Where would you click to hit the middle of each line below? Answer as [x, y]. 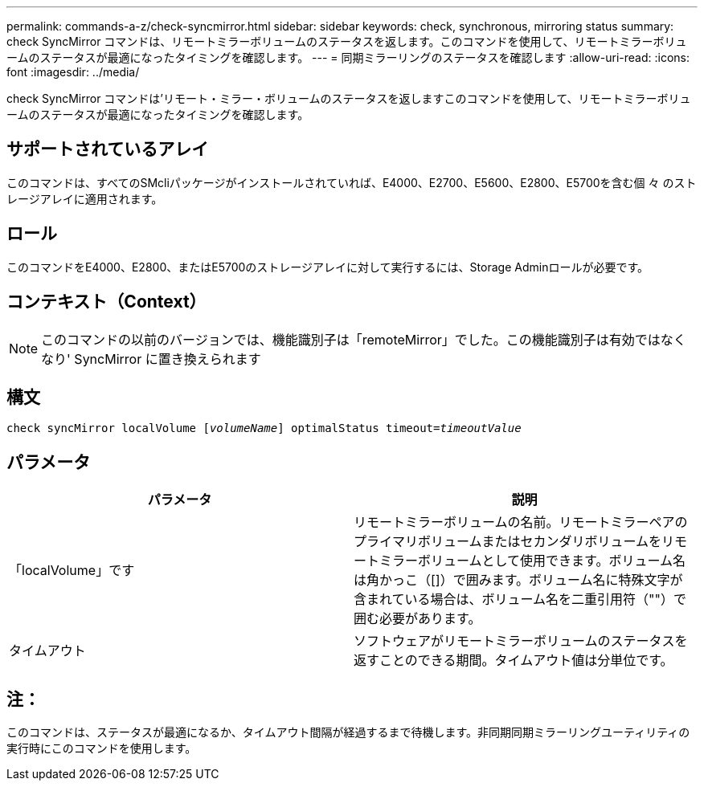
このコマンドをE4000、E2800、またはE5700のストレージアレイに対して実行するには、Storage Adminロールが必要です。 [328, 267]
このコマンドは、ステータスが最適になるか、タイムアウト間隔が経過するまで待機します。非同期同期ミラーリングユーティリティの [348, 732]
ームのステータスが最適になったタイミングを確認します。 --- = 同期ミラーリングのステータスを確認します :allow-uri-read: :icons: [348, 57]
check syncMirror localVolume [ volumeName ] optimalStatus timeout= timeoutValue [264, 428]
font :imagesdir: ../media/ [73, 72]
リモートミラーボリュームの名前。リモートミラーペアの [521, 522]
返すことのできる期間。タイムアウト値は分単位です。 [514, 661]
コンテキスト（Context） [106, 302]
